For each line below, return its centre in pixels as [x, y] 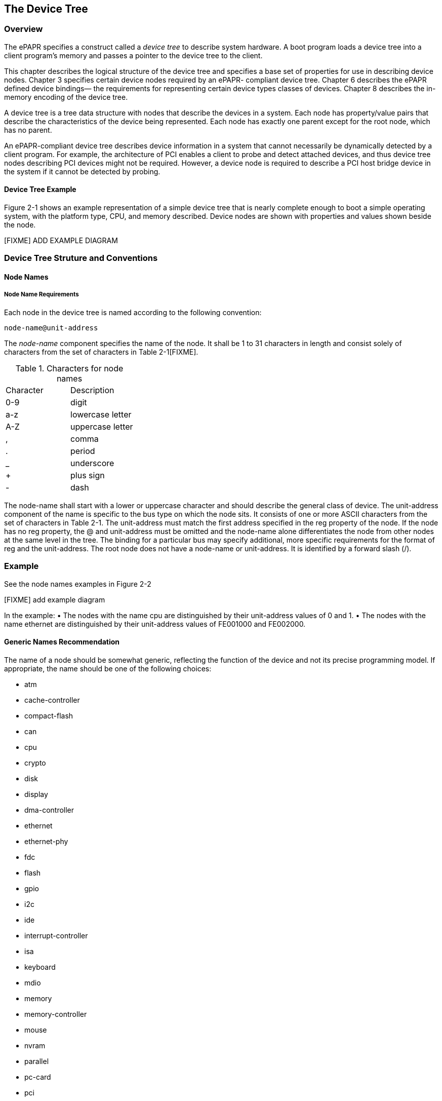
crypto [35, 763]
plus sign [88, 475]
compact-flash [49, 715]
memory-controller [56, 1014]
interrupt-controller [56, 935]
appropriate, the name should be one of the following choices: [108, 668]
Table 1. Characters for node [69, 368]
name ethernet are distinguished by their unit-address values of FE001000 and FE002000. [155, 624]
